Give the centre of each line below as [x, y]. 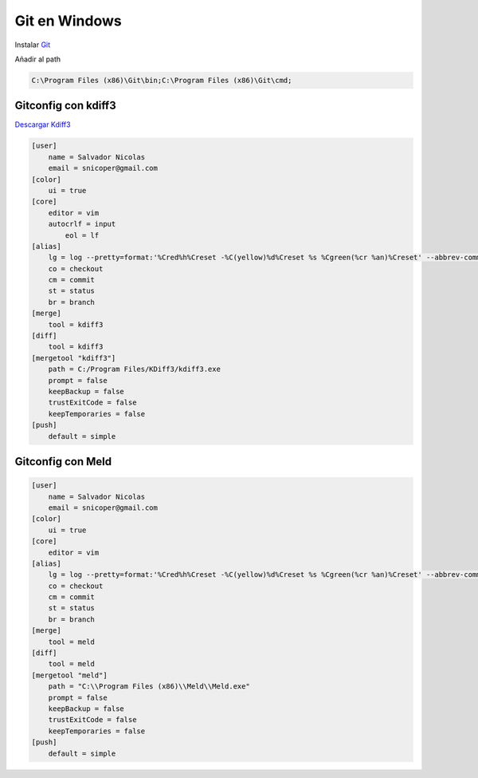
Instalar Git [33, 45]
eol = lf [82, 235]
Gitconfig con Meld [63, 462]
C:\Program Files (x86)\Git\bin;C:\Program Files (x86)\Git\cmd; [162, 80]
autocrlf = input [82, 224]
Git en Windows [69, 21]
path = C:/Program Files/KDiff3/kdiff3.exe [134, 369]
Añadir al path [38, 59]
